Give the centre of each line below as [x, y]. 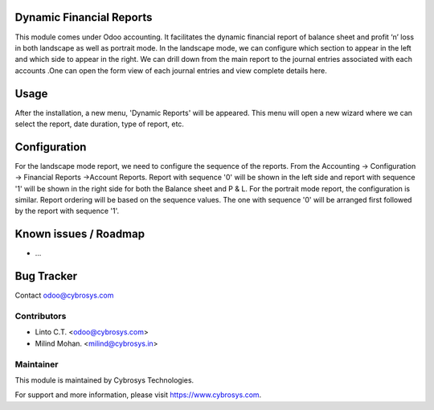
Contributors [41, 316]
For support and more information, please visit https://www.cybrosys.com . [138, 395]
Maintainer [37, 364]
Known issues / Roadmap [80, 234]
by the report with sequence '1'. [67, 211]
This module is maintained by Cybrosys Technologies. [104, 380]
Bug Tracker [46, 276]
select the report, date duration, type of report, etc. [100, 124]
